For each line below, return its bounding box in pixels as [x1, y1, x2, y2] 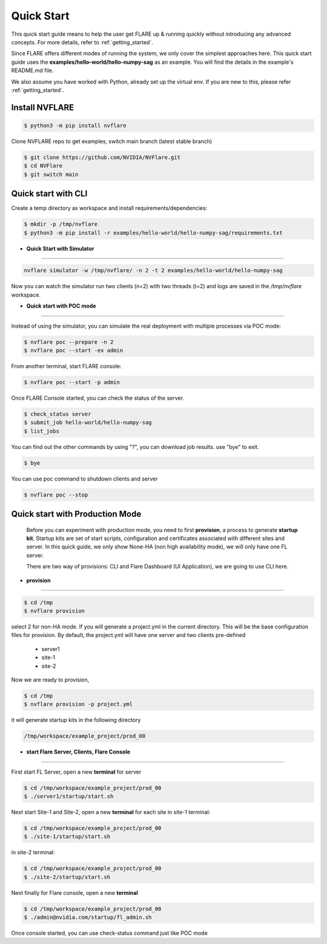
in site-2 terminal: [11, 849, 55, 856]
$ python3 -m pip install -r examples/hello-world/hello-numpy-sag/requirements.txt [24, 229, 283, 236]
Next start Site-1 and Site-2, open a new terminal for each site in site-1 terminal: [11, 809, 211, 816]
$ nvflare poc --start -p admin [24, 379, 121, 385]
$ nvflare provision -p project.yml [24, 701, 133, 708]
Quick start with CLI [11, 189, 88, 199]
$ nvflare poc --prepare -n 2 [24, 339, 114, 345]
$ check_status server [24, 410, 91, 417]
